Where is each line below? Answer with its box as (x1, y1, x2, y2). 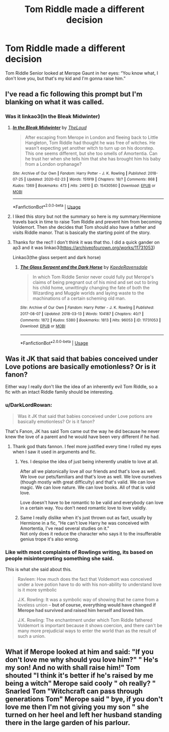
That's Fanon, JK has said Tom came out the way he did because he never (5, 428, 160, 434)
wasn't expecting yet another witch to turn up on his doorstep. (25, 145, 154, 151)
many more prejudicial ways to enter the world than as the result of (17, 628, 157, 634)
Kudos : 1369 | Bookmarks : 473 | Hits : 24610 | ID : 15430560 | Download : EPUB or (12, 183, 156, 188)
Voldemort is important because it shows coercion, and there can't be (17, 622, 162, 628)
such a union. (17, 633, 46, 639)
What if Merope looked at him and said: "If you (5, 648, 154, 656)
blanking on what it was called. (5, 98, 105, 106)
